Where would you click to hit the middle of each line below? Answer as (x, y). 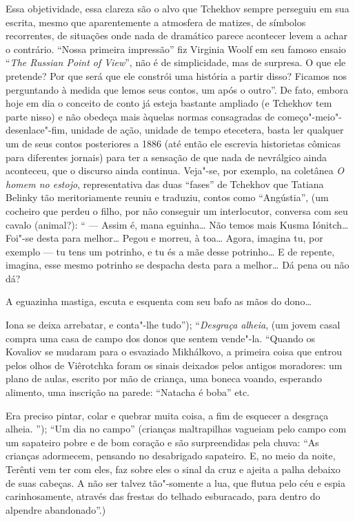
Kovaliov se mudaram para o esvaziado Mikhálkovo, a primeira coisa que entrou (174, 352)
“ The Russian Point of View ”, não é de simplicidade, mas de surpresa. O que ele (176, 62)
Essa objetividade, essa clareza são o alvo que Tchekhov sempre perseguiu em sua (177, 8)
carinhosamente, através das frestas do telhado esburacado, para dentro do (163, 496)
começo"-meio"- (310, 116)
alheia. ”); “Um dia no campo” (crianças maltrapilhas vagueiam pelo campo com (176, 429)
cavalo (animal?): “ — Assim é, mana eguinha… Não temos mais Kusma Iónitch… (177, 224)
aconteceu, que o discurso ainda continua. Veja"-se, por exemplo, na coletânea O (175, 170)
